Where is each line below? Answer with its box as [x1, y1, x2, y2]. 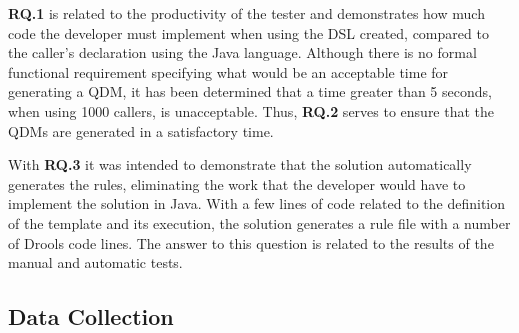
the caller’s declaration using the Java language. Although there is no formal [8, 42, 477, 63]
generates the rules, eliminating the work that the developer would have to [8, 173, 466, 194]
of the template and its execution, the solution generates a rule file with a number [8, 212, 511, 233]
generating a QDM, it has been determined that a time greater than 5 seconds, [8, 81, 492, 102]
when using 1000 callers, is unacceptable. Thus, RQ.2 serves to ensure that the [8, 100, 495, 121]
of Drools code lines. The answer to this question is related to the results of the [8, 232, 494, 253]
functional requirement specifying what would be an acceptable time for [8, 61, 449, 82]
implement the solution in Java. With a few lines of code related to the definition [8, 193, 505, 214]
